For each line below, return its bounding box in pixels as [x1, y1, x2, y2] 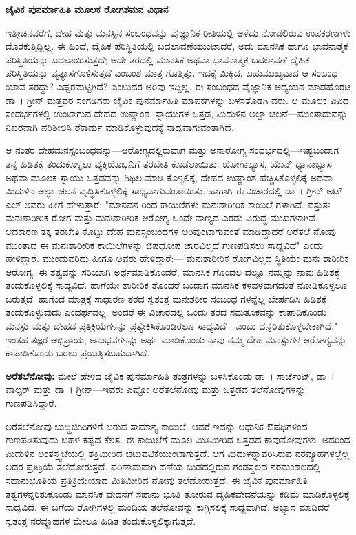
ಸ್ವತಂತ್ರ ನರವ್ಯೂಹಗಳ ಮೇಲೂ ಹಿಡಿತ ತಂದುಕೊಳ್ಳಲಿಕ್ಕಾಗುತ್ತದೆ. [6, 513, 196, 527]
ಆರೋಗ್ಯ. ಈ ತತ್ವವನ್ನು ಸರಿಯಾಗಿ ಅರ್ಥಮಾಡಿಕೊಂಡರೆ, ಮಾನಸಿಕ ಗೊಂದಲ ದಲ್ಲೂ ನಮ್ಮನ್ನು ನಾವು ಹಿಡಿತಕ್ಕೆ [6, 264, 340, 279]
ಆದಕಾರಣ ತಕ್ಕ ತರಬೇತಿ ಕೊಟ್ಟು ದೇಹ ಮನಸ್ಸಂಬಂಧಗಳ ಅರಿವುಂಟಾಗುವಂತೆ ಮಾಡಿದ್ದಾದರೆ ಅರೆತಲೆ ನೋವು [6, 223, 336, 238]
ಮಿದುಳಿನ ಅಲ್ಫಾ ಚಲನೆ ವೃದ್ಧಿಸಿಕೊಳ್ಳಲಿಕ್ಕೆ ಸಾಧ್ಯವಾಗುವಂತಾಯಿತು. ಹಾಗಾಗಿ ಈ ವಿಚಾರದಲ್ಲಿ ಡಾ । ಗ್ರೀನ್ [6, 183, 324, 198]
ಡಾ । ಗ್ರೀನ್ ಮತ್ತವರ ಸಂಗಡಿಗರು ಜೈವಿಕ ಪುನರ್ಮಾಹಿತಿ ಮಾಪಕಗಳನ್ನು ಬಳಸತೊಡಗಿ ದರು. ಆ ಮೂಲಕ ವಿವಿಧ [6, 92, 349, 107]
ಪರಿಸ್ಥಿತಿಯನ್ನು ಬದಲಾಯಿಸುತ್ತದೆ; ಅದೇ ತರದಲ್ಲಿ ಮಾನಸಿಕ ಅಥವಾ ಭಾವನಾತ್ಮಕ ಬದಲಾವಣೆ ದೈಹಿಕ [6, 52, 310, 66]
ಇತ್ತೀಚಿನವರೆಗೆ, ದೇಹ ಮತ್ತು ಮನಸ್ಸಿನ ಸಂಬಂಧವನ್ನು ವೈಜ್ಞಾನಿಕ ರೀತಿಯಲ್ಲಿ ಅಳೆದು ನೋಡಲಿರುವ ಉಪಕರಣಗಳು [6, 25, 351, 39]
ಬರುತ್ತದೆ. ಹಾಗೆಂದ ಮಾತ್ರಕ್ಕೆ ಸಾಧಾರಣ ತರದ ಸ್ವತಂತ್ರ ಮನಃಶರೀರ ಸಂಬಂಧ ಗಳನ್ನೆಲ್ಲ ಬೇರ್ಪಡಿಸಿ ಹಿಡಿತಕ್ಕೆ [6, 291, 327, 305]
